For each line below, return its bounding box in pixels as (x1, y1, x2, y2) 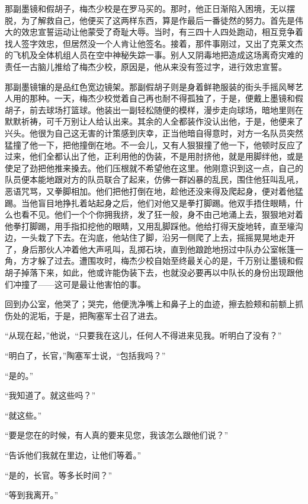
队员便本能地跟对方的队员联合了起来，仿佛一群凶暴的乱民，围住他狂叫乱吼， (5, 173, 303, 186)
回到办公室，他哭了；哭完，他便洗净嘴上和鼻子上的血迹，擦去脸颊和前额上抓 (5, 298, 303, 310)
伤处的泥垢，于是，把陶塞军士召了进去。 (5, 309, 162, 321)
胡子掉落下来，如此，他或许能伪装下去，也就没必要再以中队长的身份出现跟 (5, 266, 295, 279)
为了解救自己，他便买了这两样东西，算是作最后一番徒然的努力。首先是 (21, 14, 295, 26)
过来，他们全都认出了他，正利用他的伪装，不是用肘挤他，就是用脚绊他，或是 (5, 150, 303, 162)
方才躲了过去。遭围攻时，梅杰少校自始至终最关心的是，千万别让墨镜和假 (21, 254, 303, 267)
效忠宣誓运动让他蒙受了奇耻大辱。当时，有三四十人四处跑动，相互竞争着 (21, 25, 303, 38)
